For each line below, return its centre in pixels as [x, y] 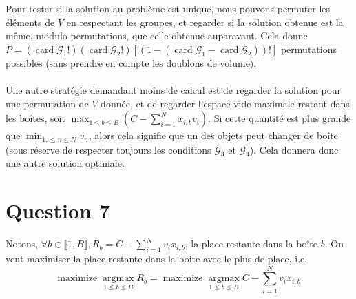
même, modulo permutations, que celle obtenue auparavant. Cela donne [157, 35]
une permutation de [47, 103]
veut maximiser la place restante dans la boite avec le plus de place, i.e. [157, 258]
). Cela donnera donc [294, 149]
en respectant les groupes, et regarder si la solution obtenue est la [205, 22]
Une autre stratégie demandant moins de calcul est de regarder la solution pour [174, 89]
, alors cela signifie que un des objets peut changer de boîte [213, 135]
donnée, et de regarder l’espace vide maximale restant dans [225, 103]
